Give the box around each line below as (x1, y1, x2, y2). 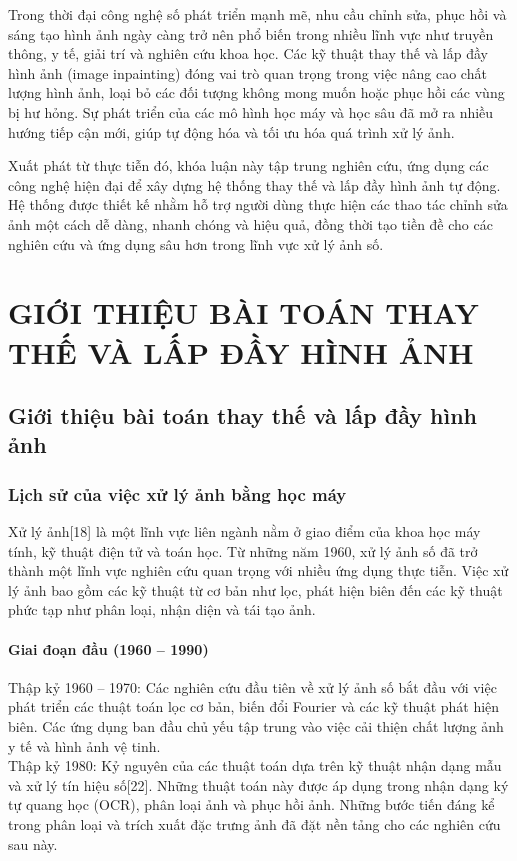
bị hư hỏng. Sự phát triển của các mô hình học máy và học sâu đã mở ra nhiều (8, 101, 494, 122)
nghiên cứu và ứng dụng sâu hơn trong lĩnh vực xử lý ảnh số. (8, 233, 384, 254)
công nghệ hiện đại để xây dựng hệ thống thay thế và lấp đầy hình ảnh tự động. (8, 174, 501, 195)
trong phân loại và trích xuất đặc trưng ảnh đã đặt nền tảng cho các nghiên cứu (8, 814, 501, 834)
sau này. (8, 833, 58, 854)
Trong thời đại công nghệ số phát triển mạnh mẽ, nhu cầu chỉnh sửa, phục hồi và (8, 4, 507, 24)
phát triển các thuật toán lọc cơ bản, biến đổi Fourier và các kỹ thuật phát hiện (8, 696, 500, 717)
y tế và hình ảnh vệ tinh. (8, 735, 161, 756)
